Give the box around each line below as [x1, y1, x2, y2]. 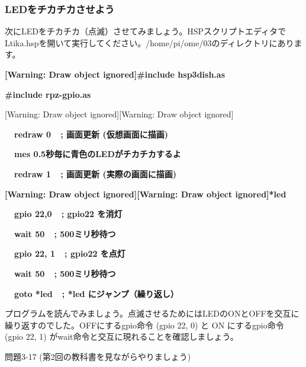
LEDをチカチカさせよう [5, 1, 115, 16]
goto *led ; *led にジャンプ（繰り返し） [14, 287, 179, 299]
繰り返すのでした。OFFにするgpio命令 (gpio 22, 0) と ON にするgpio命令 [5, 318, 284, 331]
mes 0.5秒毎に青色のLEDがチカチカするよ [14, 148, 181, 160]
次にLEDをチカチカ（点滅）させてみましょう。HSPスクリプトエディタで [5, 25, 286, 37]
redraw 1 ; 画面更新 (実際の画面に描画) [14, 167, 176, 180]
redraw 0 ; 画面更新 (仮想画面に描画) [14, 127, 168, 140]
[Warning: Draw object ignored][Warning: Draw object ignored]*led [5, 187, 286, 200]
